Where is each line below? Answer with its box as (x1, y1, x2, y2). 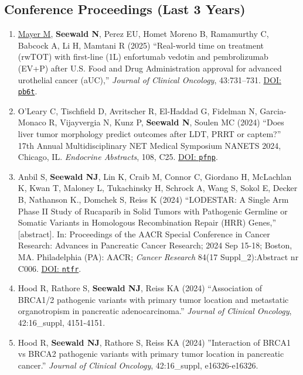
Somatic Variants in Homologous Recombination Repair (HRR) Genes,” (18, 216, 277, 229)
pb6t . (18, 85, 38, 97)
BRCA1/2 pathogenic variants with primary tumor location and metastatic (18, 293, 289, 305)
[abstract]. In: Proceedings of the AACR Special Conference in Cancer (18, 227, 270, 240)
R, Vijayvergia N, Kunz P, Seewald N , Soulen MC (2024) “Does (49, 116, 284, 128)
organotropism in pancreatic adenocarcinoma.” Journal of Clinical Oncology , (18, 305, 292, 317)
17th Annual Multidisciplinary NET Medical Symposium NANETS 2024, (18, 139, 281, 151)
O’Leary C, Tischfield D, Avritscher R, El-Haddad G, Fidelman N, (18, 104, 257, 117)
